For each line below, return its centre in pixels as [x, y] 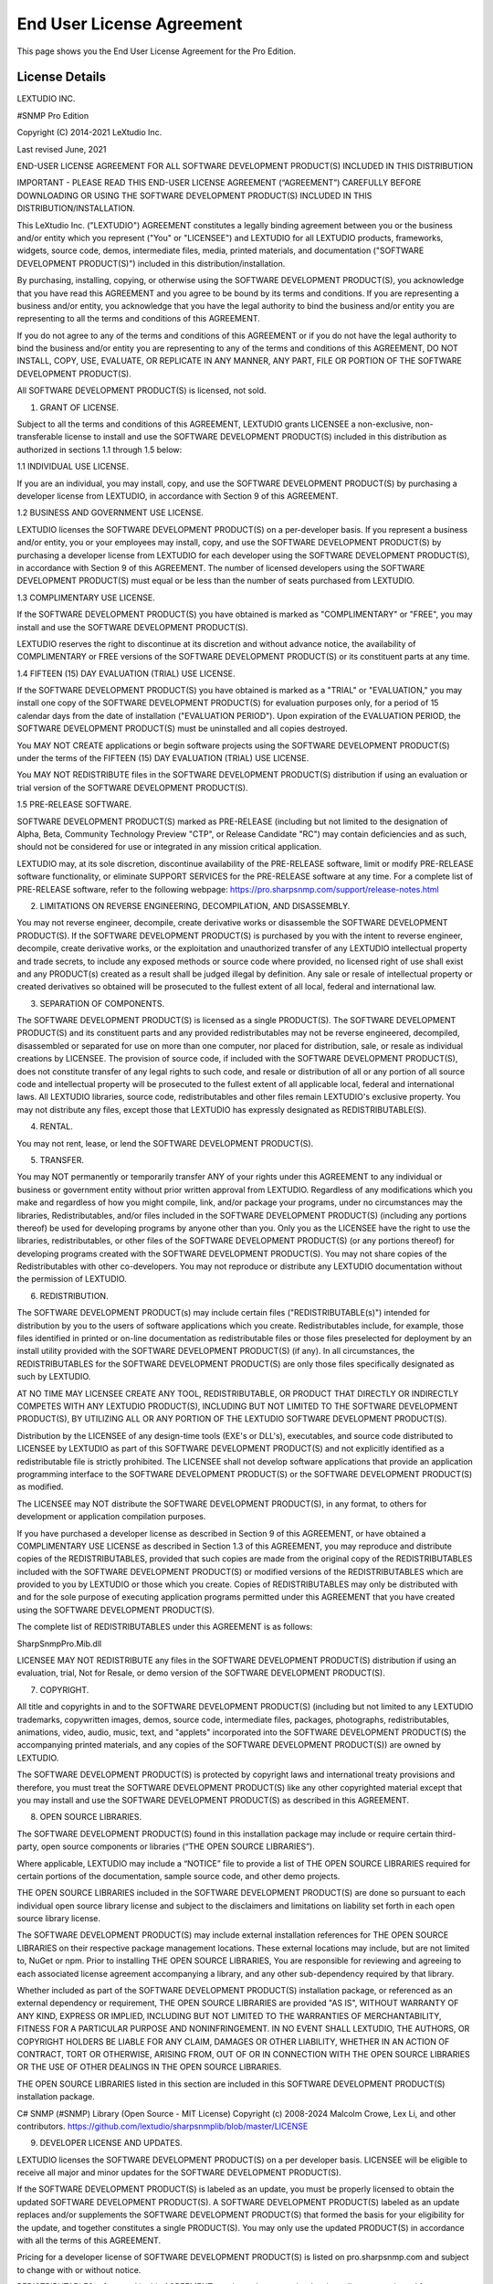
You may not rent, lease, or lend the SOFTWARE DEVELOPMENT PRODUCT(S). [165, 1143]
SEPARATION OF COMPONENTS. [102, 1003]
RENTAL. [56, 1126]
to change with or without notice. [79, 2269]
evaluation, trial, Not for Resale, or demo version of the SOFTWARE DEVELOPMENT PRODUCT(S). [201, 1673]
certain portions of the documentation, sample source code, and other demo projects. [178, 1876]
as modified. [40, 1487]
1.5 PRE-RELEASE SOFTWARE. [74, 805]
